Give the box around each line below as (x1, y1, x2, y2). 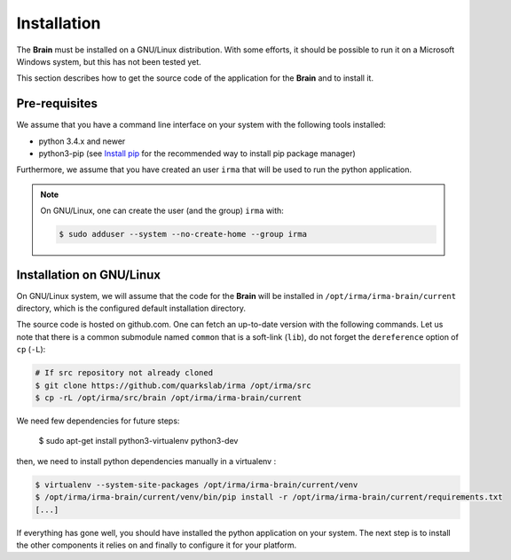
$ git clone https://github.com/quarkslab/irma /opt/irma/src (35, 380, 311, 390)
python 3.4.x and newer (38, 136, 126, 146)
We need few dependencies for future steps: (16, 415, 180, 426)
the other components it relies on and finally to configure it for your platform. (16, 540, 297, 550)
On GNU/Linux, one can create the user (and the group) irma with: (40, 205, 284, 217)
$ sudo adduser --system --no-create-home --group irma (59, 229, 308, 240)
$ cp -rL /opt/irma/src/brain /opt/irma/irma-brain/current (35, 393, 303, 403)
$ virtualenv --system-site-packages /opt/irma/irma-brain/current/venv (35, 479, 358, 490)
